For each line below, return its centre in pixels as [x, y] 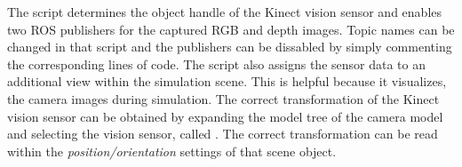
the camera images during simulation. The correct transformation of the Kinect [223, 98]
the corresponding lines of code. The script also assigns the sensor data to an [216, 64]
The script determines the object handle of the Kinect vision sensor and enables [225, 12]
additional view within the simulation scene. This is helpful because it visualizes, [227, 81]
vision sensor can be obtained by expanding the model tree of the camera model [225, 116]
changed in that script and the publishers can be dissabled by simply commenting [230, 47]
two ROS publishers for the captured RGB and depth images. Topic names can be [231, 29]
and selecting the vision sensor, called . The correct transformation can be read [223, 134]
